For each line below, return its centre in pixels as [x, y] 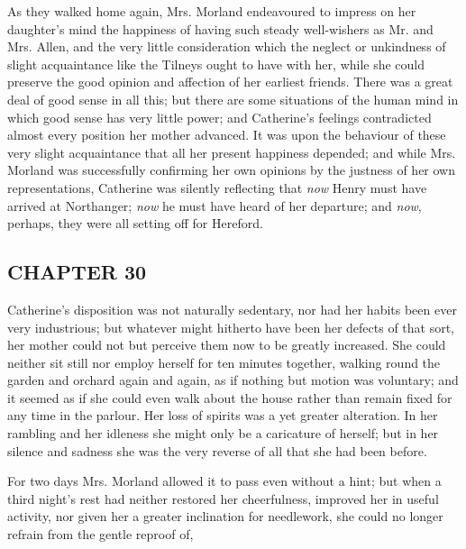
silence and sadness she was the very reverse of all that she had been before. [217, 450]
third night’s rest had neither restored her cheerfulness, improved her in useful [223, 498]
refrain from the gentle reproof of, [101, 534]
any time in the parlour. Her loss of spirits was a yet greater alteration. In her [223, 415]
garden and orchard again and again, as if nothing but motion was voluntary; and [233, 380]
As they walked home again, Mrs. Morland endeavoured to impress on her [212, 11]
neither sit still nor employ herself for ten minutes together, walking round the [224, 362]
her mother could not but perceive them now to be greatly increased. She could [227, 345]
